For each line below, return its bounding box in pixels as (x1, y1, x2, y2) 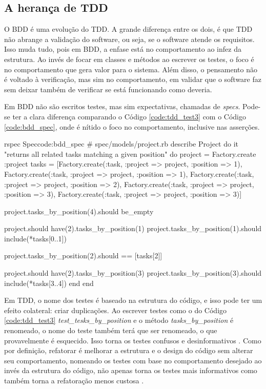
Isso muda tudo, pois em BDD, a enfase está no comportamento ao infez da (4, 44, 241, 54)
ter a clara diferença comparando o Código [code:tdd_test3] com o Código (12, 111, 247, 121)
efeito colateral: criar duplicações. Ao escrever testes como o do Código (4, 304, 227, 315)
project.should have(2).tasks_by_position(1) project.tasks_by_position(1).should (4, 223, 262, 234)
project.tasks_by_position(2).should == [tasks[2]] (4, 250, 162, 261)
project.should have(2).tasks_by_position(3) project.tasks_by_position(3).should (4, 268, 262, 278)
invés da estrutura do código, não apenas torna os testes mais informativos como (4, 365, 257, 376)
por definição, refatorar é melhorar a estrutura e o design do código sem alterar (4, 345, 253, 356)
